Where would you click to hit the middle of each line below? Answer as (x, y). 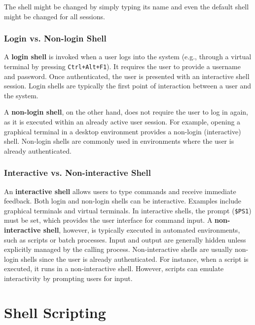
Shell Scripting (55, 312)
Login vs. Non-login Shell (55, 38)
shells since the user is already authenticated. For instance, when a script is (135, 259)
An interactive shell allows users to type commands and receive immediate (120, 191)
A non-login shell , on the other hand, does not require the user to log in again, (126, 112)
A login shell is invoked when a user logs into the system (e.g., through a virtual (128, 57)
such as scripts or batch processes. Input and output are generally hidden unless (125, 239)
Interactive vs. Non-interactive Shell (77, 173)
